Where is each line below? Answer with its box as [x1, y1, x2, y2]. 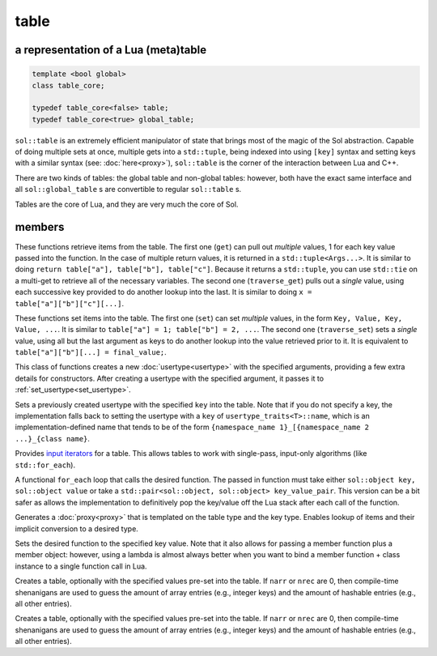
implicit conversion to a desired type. [15, 523, 139, 534]
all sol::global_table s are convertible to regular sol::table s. [15, 185, 242, 194]
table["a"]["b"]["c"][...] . [15, 298, 125, 308]
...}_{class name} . [15, 433, 91, 443]
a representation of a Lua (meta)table [15, 43, 206, 57]
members [15, 220, 65, 234]
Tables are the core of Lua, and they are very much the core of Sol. [15, 199, 239, 209]
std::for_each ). [15, 460, 76, 470]
